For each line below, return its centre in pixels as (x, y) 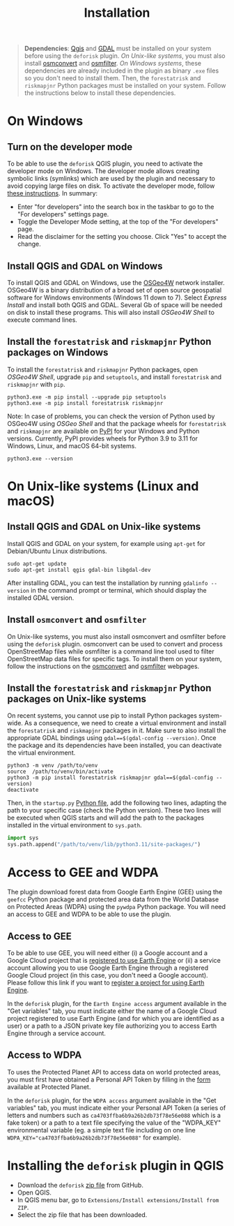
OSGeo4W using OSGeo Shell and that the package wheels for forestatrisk (117, 423)
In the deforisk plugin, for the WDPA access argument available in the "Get (112, 1100)
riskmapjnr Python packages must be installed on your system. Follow (125, 86)
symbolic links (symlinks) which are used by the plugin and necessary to (111, 179)
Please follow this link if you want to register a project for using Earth (106, 982)
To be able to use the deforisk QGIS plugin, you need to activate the (105, 164)
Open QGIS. (34, 1192)
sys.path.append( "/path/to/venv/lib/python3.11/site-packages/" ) (104, 845)
